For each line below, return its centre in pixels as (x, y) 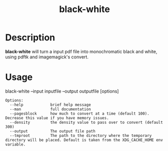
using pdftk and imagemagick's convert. (47, 57)
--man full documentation (51, 109)
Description (30, 37)
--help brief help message (51, 105)
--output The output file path (53, 131)
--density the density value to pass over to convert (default (87, 122)
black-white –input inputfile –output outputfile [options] (62, 91)
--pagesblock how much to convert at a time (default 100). (80, 114)
